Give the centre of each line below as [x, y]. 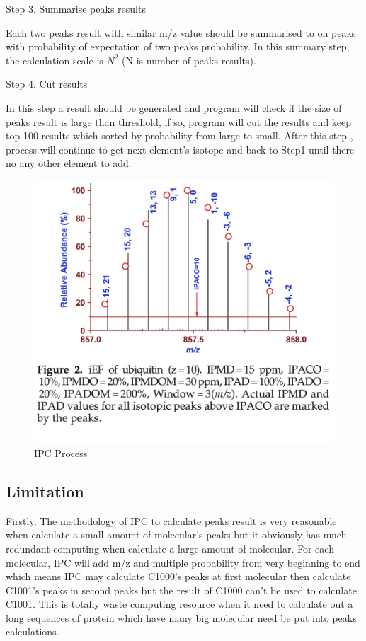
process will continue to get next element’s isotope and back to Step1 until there [180, 149]
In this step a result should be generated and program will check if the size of [174, 107]
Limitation [45, 491]
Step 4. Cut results [47, 84]
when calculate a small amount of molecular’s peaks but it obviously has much [176, 535]
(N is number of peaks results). [189, 60]
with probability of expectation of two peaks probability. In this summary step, [178, 46]
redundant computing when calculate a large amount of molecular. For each [170, 548]
